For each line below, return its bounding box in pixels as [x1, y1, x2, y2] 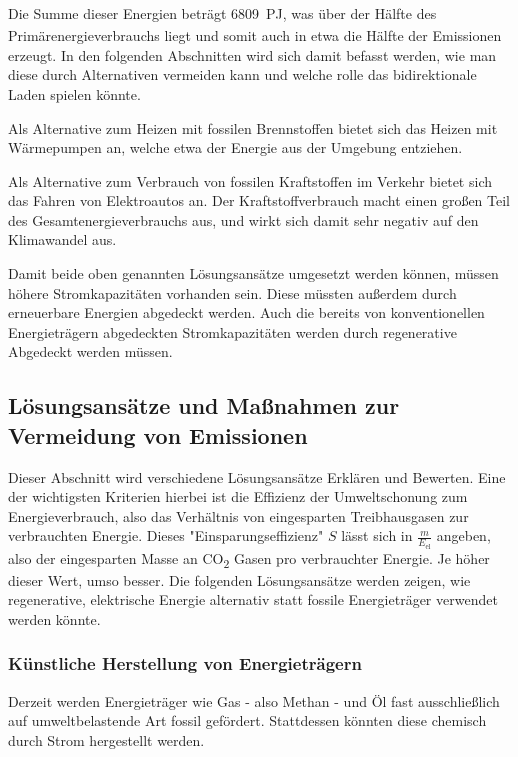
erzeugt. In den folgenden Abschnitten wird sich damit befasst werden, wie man [8, 44, 497, 65]
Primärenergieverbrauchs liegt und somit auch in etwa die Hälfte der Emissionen [8, 25, 502, 46]
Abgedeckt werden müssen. [8, 341, 173, 362]
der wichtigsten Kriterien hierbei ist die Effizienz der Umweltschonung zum [8, 486, 468, 507]
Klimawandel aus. [8, 229, 117, 250]
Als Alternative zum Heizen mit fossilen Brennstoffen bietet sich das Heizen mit [8, 117, 498, 138]
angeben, [436, 525, 491, 546]
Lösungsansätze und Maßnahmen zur [8, 390, 400, 421]
